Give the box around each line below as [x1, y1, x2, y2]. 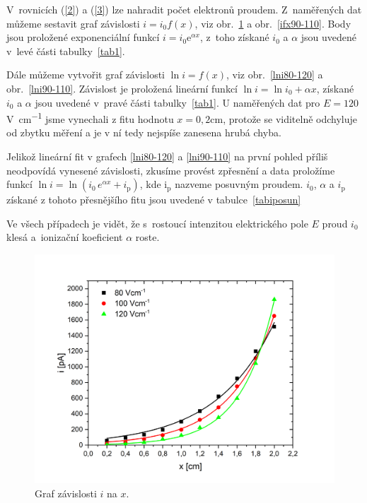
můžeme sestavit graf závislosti [6, 16, 140, 30]
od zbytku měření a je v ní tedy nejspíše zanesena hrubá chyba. [6, 125, 281, 140]
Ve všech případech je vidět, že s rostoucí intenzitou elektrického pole [6, 215, 308, 230]
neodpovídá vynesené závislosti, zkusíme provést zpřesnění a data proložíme [6, 162, 335, 177]
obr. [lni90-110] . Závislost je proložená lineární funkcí [6, 81, 238, 95]
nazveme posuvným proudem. [175, 177, 303, 191]
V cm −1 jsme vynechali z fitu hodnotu [6, 110, 174, 126]
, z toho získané [199, 30, 269, 45]
